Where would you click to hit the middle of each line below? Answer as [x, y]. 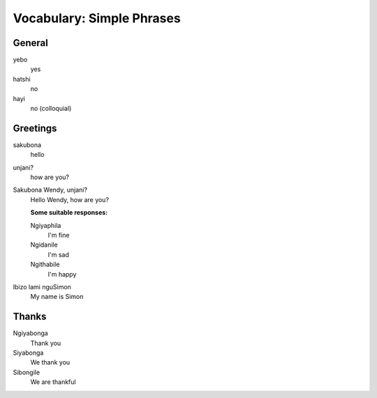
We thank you [50, 362]
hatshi [22, 79]
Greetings [35, 128]
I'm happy [62, 274]
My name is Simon [57, 297]
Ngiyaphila [46, 225]
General [31, 43]
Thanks [30, 317]
